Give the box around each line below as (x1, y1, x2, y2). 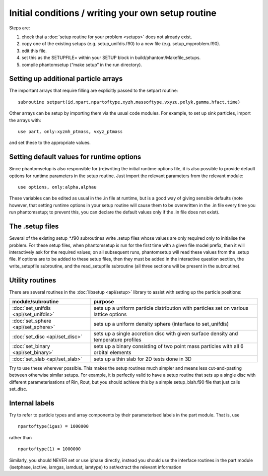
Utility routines (9, 276, 57, 284)
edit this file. (21, 48, 47, 54)
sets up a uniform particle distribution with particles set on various (93, 304, 249, 311)
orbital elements (93, 349, 132, 356)
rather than (9, 434, 32, 440)
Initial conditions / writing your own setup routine (9, 7, 217, 18)
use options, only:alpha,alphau (18, 184, 97, 190)
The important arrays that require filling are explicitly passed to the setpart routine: (9, 87, 178, 94)
